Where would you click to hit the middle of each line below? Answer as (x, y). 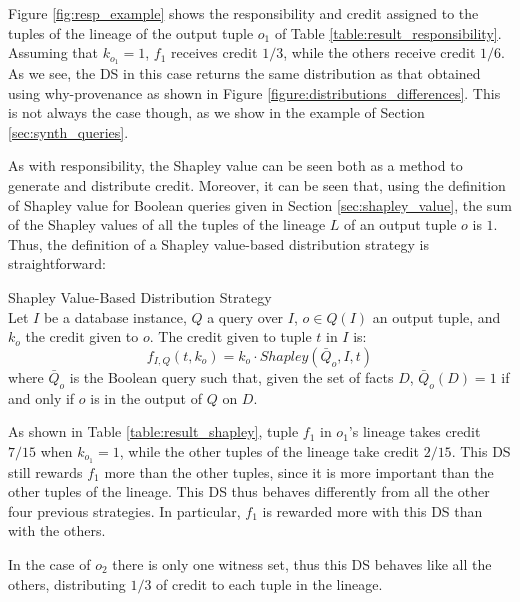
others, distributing (67, 583)
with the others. (57, 530)
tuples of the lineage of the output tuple (131, 32)
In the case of (49, 563)
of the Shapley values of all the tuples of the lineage (167, 224)
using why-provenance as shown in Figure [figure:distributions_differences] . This (254, 92)
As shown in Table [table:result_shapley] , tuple (153, 431)
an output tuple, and (436, 316)
